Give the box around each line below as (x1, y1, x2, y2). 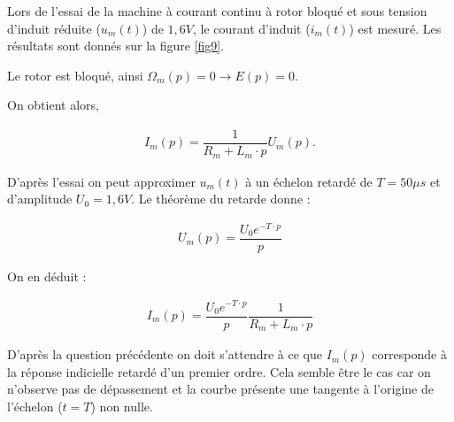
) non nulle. (90, 396, 153, 415)
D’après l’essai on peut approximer (7, 172, 196, 190)
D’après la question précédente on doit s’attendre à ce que (7, 345, 322, 364)
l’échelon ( (7, 396, 63, 415)
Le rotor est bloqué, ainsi (7, 65, 143, 84)
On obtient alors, (7, 96, 99, 114)
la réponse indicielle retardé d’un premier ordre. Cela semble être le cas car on (7, 362, 431, 380)
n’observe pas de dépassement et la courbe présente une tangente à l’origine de (7, 380, 434, 398)
